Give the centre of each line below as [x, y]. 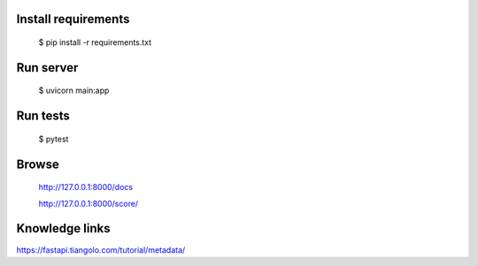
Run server [47, 68]
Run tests [43, 116]
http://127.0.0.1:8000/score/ [89, 203]
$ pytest [54, 139]
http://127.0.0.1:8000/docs [85, 187]
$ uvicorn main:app [74, 91]
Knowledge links [63, 228]
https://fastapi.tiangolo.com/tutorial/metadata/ [101, 250]
